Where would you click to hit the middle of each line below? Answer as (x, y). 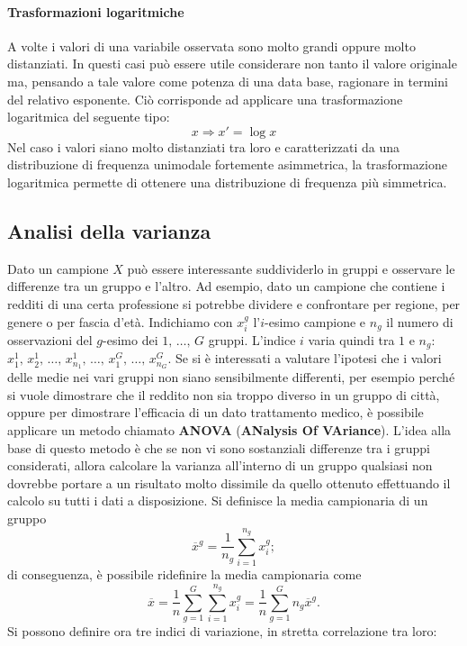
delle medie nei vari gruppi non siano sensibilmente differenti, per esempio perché (231, 377)
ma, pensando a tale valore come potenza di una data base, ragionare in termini (228, 81)
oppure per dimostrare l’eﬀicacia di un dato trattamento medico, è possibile (216, 412)
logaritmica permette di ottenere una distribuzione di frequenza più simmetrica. (227, 182)
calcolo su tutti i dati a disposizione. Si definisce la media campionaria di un (218, 500)
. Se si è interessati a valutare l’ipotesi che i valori (305, 358)
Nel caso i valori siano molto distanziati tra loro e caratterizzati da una (203, 146)
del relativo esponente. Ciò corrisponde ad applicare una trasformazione (205, 99)
